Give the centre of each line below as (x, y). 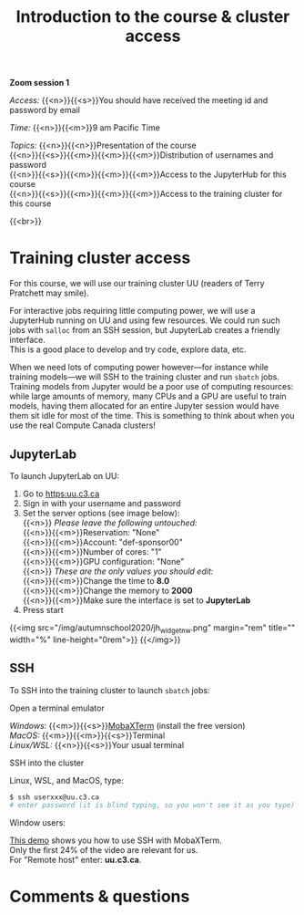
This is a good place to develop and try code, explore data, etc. (128, 349)
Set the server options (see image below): (101, 513)
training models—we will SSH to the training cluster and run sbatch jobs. (145, 377)
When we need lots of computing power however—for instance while (139, 368)
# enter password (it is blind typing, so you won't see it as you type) (152, 806)
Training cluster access (100, 258)
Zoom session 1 (40, 83)
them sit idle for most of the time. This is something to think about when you (152, 416)
